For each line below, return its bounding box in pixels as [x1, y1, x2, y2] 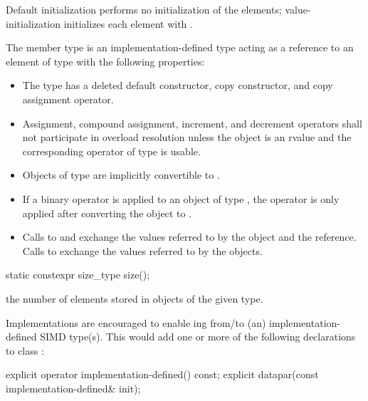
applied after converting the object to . [22, 205, 192, 220]
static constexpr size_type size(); [6, 267, 150, 282]
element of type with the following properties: [6, 53, 205, 68]
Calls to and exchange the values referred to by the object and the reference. [22, 229, 357, 244]
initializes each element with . [63, 16, 193, 31]
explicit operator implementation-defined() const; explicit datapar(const [6, 367, 319, 382]
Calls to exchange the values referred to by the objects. [22, 243, 263, 258]
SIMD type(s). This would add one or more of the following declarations [40, 329, 356, 344]
